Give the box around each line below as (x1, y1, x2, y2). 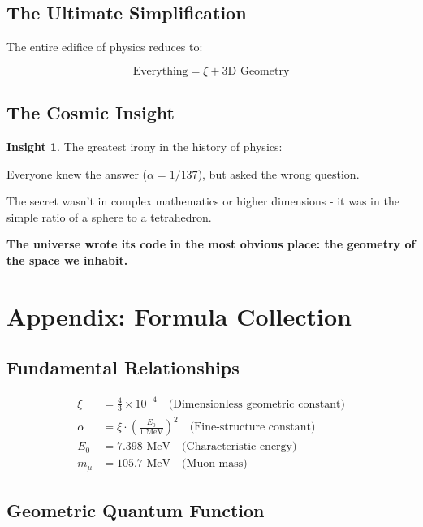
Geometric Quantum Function (6, 497, 265, 522)
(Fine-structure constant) (189, 421, 316, 434)
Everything (132, 65, 188, 77)
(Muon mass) (182, 458, 248, 470)
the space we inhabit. (6, 251, 128, 268)
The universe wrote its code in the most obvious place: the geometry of (6, 235, 416, 253)
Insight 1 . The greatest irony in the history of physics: (6, 138, 283, 154)
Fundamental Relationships (6, 355, 240, 380)
